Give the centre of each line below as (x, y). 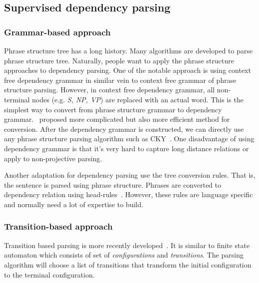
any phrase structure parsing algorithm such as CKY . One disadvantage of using (129, 139)
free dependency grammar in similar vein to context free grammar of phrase (120, 80)
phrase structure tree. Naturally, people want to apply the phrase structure (119, 60)
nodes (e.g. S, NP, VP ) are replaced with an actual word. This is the (138, 99)
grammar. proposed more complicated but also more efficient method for (117, 119)
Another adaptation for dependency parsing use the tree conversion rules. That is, (130, 175)
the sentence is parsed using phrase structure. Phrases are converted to (113, 184)
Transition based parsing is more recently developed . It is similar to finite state (127, 245)
